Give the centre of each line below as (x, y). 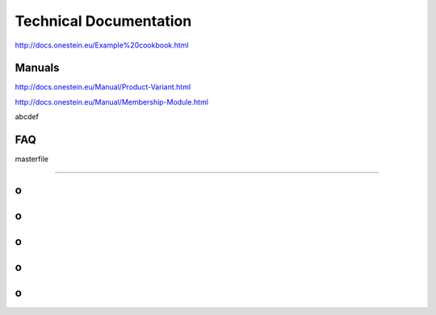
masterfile (31, 159)
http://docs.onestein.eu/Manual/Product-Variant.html (103, 87)
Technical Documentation (103, 21)
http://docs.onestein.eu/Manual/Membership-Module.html (112, 102)
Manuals (37, 68)
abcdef (27, 117)
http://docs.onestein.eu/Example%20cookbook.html (102, 45)
